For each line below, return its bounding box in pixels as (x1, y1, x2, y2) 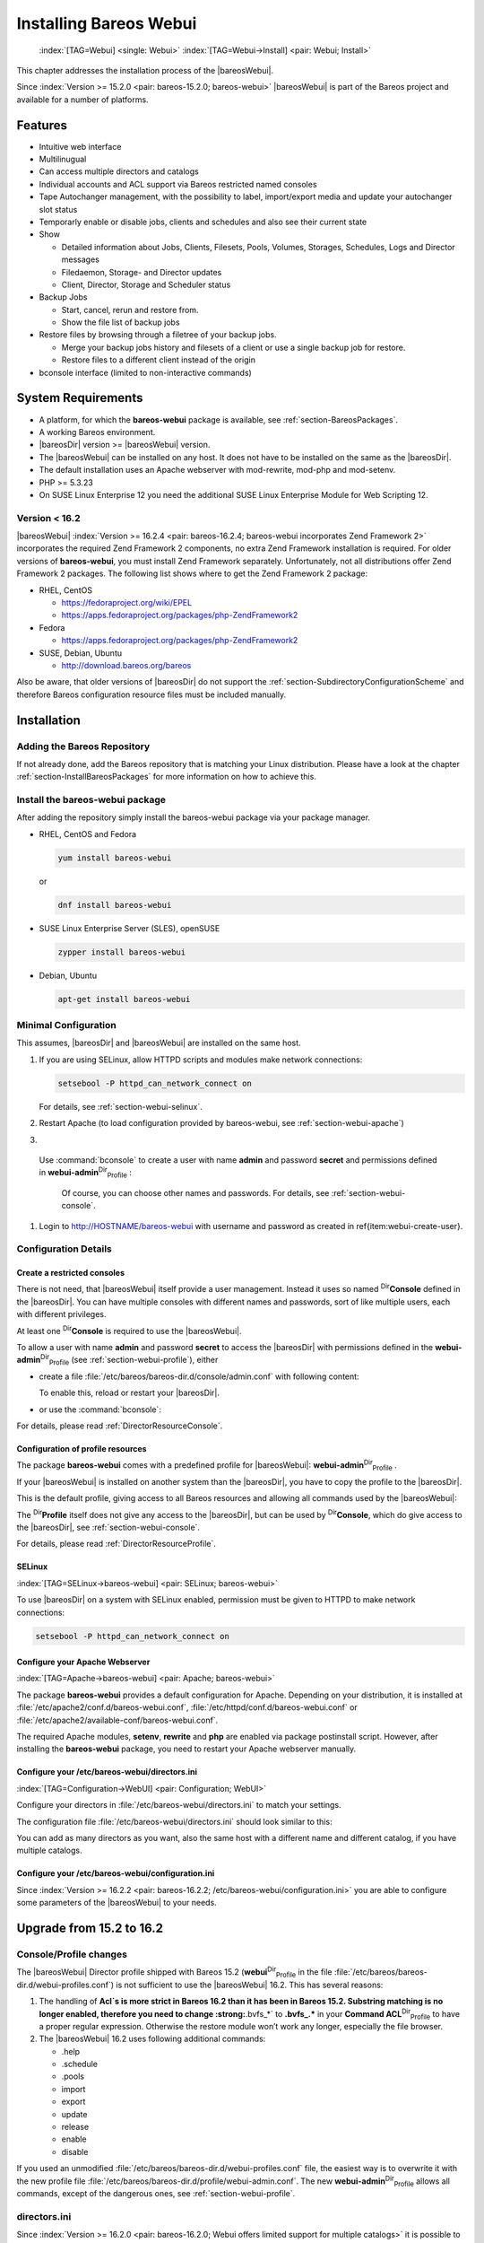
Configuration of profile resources (16, 1444, 147, 1453)
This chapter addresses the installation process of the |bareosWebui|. (16, 65, 274, 75)
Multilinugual (39, 153, 87, 165)
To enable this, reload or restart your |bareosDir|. (39, 1387, 220, 1399)
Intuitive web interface (39, 141, 122, 152)
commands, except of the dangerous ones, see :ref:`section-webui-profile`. (16, 2187, 296, 2198)
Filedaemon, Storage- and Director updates (61, 266, 222, 277)
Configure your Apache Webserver (16, 1656, 151, 1668)
